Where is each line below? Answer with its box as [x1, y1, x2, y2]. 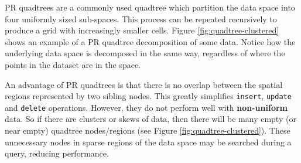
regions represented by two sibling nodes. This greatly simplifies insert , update [5, 90, 292, 102]
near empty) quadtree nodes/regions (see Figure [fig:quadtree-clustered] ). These [5, 124, 290, 137]
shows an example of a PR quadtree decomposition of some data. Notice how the [5, 35, 296, 47]
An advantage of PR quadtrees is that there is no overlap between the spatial [5, 78, 283, 90]
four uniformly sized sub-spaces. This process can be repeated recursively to [5, 12, 277, 25]
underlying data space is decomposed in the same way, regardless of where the [5, 47, 285, 59]
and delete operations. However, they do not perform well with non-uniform [5, 101, 288, 113]
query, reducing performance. [5, 147, 109, 159]
